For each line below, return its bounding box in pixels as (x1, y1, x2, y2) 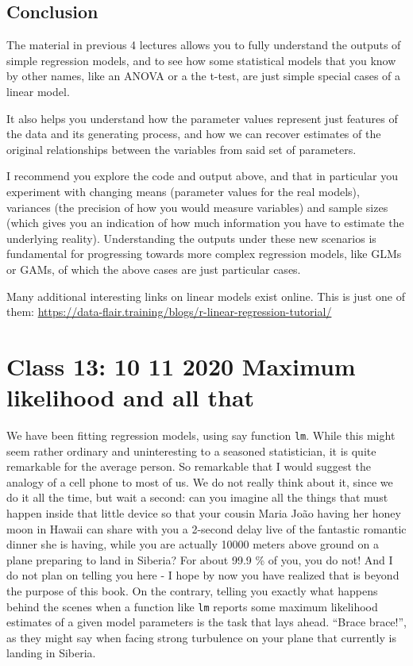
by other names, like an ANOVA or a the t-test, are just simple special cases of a (6, 67, 401, 84)
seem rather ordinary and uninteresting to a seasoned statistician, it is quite (6, 442, 376, 459)
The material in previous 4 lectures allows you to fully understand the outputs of (6, 37, 401, 53)
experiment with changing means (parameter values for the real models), (6, 183, 360, 199)
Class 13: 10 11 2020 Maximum (6, 349, 356, 382)
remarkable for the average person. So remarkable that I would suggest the (6, 458, 371, 475)
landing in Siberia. (6, 645, 96, 661)
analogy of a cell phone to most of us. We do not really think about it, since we (6, 473, 393, 490)
